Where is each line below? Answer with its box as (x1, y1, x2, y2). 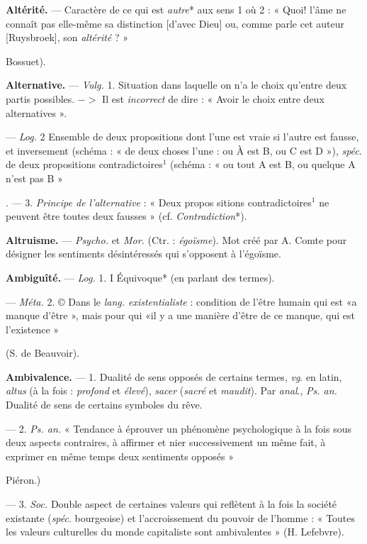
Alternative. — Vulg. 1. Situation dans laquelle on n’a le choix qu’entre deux (6, 77, 347, 92)
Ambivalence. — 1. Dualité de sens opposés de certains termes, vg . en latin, (6, 369, 342, 384)
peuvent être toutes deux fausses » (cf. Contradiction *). (6, 209, 247, 223)
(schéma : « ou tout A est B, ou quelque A (170, 157, 356, 172)
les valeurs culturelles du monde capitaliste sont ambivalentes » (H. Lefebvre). (6, 524, 344, 539)
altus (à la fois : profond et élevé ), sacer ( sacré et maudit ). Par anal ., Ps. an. (6, 383, 337, 398)
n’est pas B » (6, 170, 63, 185)
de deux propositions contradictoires (6, 157, 163, 172)
